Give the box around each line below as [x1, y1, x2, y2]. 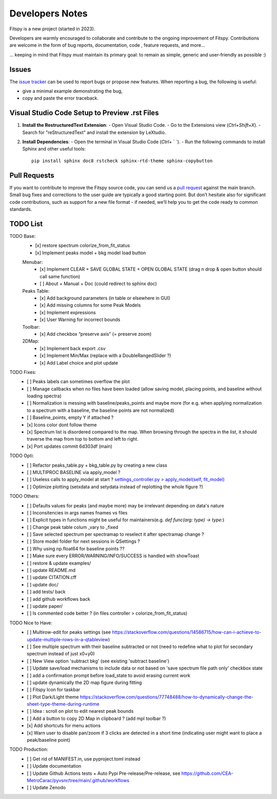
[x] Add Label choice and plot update [39, 359, 118, 366]
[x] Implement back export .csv [39, 345, 106, 351]
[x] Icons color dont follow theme [27, 422, 97, 428]
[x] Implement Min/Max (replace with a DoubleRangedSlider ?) [39, 352, 171, 359]
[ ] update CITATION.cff [27, 574, 77, 580]
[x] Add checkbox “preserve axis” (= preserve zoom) [39, 331, 152, 337]
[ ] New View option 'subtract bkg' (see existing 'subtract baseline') [27, 658, 170, 664]
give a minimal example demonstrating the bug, [22, 88, 123, 94]
